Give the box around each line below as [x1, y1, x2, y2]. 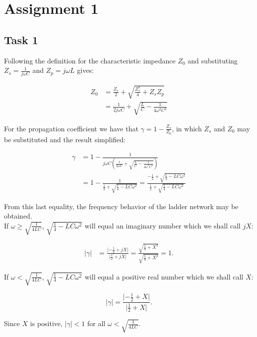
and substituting [188, 55, 238, 65]
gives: [77, 65, 94, 75]
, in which [172, 123, 202, 133]
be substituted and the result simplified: [4, 134, 126, 144]
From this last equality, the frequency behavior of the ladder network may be [4, 201, 239, 211]
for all [87, 318, 106, 329]
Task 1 [4, 32, 38, 47]
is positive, [30, 318, 63, 329]
